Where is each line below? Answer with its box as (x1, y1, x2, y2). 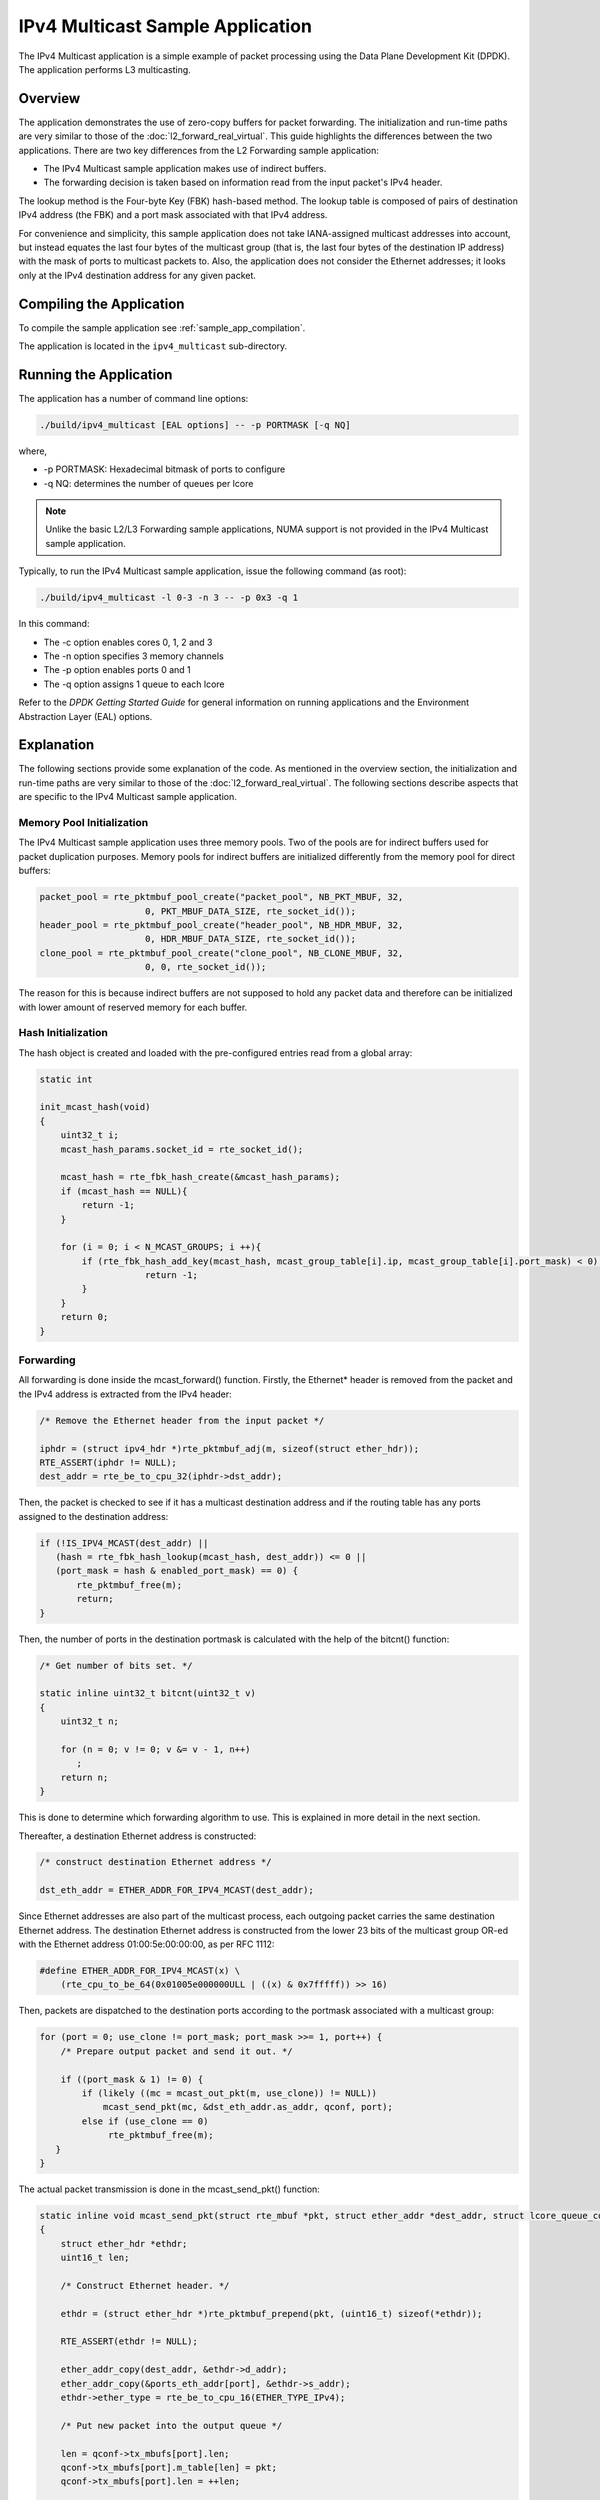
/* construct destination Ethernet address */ (39, 1856, 272, 1868)
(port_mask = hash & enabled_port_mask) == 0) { (55, 1565, 299, 1577)
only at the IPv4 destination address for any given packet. (18, 269, 257, 281)
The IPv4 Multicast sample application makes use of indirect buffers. (43, 163, 327, 175)
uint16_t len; (60, 2252, 130, 2264)
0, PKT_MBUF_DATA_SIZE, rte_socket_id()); (145, 905, 357, 917)
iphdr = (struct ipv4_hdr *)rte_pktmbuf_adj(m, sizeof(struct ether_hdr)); (39, 1443, 420, 1454)
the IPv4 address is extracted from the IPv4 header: (18, 1388, 232, 1400)
